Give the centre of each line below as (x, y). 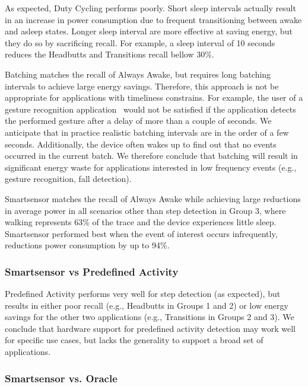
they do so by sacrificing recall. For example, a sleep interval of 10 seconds (140, 42)
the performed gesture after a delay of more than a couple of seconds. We (138, 121)
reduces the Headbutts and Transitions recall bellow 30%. (109, 54)
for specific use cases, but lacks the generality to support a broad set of (134, 340)
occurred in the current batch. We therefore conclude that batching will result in (151, 156)
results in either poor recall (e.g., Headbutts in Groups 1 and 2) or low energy (147, 305)
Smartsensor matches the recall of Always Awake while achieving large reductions (153, 198)
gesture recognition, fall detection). (68, 179)
